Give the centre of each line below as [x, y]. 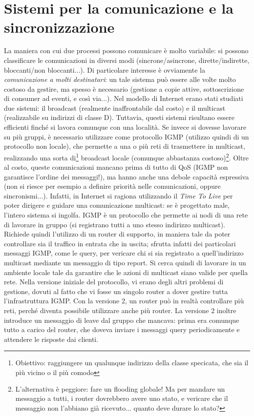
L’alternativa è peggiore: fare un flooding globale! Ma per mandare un [120, 388]
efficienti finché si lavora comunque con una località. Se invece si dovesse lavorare [125, 127]
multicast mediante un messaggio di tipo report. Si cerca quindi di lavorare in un [125, 263]
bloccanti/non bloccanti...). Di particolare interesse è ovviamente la [105, 69]
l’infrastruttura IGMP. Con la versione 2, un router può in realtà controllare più [124, 301]
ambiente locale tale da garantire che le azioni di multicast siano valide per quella [126, 272]
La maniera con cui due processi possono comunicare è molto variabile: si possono [126, 50]
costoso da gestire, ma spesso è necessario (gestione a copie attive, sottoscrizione [124, 89]
